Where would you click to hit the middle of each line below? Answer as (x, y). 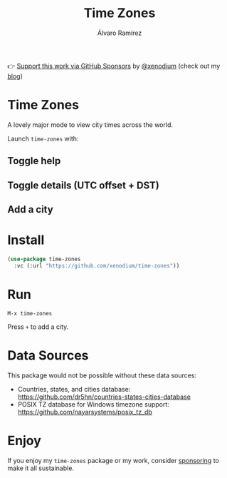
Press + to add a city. (38, 327)
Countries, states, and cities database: (74, 389)
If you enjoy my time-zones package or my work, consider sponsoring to (113, 460)
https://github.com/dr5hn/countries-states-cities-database (104, 397)
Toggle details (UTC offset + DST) (84, 185)
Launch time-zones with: (43, 138)
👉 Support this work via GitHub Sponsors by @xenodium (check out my (114, 66)
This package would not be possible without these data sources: (102, 375)
